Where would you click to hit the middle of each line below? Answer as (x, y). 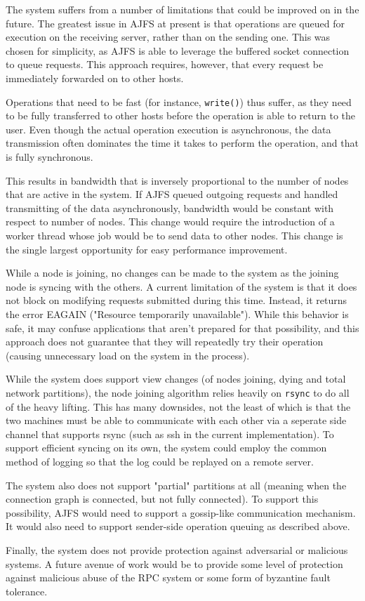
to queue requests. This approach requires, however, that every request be (165, 64)
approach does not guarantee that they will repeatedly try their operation (165, 342)
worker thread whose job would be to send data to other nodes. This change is (174, 235)
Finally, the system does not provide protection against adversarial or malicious (177, 549)
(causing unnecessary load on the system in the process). (128, 355)
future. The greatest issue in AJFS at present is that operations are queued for (175, 23)
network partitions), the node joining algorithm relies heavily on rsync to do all (178, 392)
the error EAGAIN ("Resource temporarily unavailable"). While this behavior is (177, 313)
